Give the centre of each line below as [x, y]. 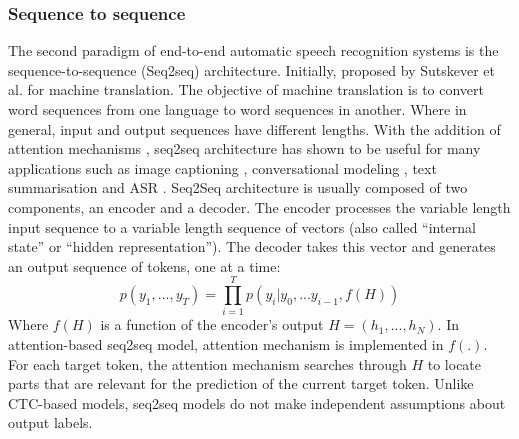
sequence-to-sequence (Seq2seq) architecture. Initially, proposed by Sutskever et [252, 69]
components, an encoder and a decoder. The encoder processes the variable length [259, 206]
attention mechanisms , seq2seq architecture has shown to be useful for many [244, 148]
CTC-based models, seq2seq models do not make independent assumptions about [257, 402]
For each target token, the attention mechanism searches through [207, 363]
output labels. [50, 422]
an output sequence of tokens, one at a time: [144, 265]
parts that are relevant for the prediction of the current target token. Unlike [241, 383]
